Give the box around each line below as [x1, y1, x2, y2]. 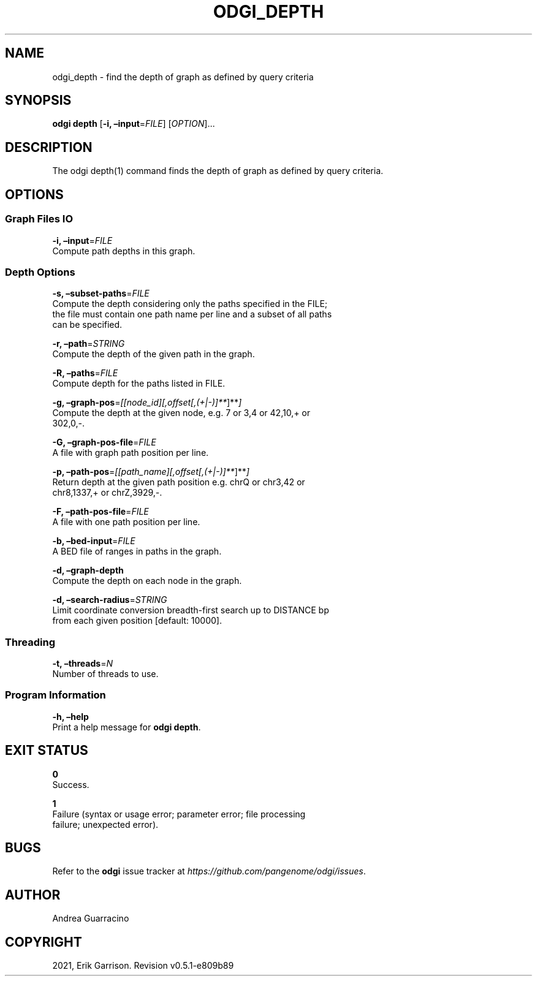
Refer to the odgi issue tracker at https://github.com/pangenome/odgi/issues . [52, 866, 366, 877]
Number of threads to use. [52, 669, 159, 679]
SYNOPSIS [5, 93, 72, 108]
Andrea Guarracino [52, 913, 129, 924]
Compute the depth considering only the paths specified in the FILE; [52, 298, 328, 309]
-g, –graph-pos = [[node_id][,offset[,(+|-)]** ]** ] [52, 397, 242, 408]
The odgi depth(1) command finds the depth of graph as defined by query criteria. [52, 165, 384, 176]
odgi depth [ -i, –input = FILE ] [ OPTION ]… [52, 118, 215, 129]
